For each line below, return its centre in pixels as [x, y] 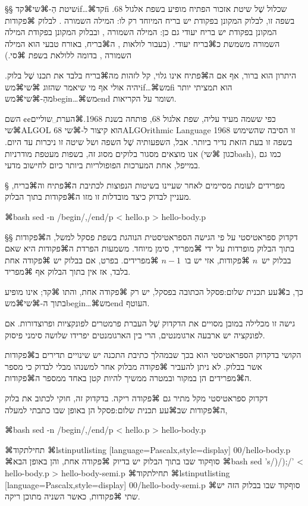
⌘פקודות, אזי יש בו [217, 260]
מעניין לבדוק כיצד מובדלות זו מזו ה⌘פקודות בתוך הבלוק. [98, 197]
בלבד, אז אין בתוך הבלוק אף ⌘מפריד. [68, 271]
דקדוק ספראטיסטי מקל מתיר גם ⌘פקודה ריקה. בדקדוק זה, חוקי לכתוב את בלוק [136, 398]
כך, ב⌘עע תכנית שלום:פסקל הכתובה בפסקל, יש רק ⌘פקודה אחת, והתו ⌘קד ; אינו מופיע [154, 291]
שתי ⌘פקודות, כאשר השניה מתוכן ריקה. [73, 496]
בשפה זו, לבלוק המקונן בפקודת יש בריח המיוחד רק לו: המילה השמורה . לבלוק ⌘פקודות [150, 20]
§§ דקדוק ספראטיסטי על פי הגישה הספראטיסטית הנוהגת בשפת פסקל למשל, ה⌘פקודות [151, 236]
